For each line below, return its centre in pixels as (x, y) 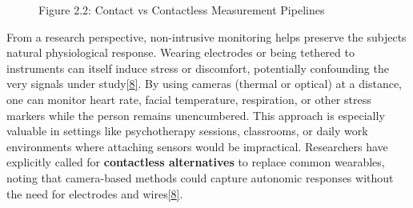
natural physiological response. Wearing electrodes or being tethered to (180, 52)
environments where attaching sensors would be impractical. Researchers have (197, 146)
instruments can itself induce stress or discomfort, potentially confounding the (198, 68)
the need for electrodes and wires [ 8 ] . (95, 193)
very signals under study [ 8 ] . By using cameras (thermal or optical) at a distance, (204, 84)
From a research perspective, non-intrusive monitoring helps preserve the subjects (206, 36)
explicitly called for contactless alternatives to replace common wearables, (196, 162)
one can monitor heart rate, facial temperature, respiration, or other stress (189, 99)
